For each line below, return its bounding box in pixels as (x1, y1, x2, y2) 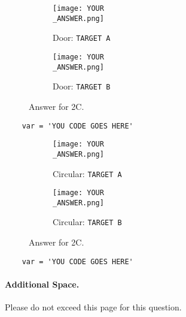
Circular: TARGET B (53, 216, 122, 228)
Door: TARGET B (53, 80, 111, 92)
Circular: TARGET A (53, 167, 122, 180)
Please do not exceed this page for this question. (5, 301, 182, 313)
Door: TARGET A (53, 31, 111, 44)
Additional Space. (5, 277, 80, 290)
